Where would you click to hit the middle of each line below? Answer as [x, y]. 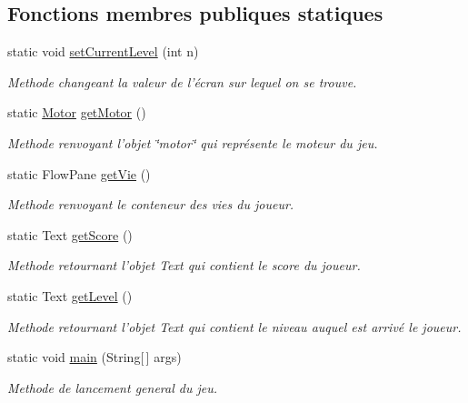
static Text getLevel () [70, 295]
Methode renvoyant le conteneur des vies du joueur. [151, 204]
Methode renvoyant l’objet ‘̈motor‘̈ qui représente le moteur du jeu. [193, 142]
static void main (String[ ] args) [95, 357]
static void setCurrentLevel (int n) [103, 51]
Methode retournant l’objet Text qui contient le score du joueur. [184, 265]
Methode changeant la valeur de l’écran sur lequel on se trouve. [182, 81]
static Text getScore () [70, 234]
